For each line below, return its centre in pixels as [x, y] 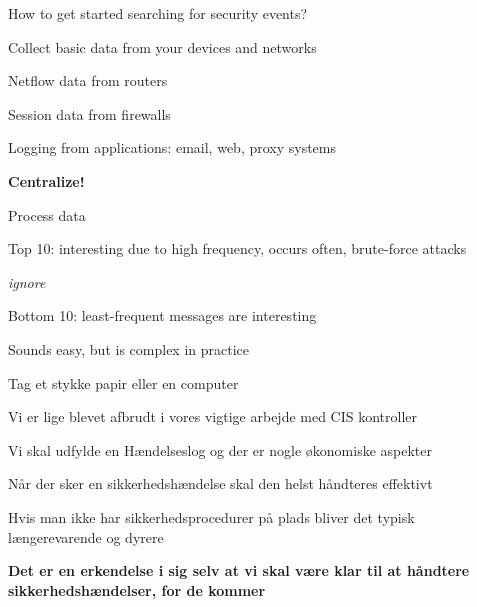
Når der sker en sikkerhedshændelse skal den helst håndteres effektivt [220, 483]
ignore [27, 281]
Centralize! [46, 180]
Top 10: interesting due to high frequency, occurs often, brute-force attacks [237, 248]
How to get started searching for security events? [158, 13]
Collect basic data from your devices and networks [162, 46]
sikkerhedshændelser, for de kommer [137, 589]
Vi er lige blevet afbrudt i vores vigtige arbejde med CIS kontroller [213, 416]
